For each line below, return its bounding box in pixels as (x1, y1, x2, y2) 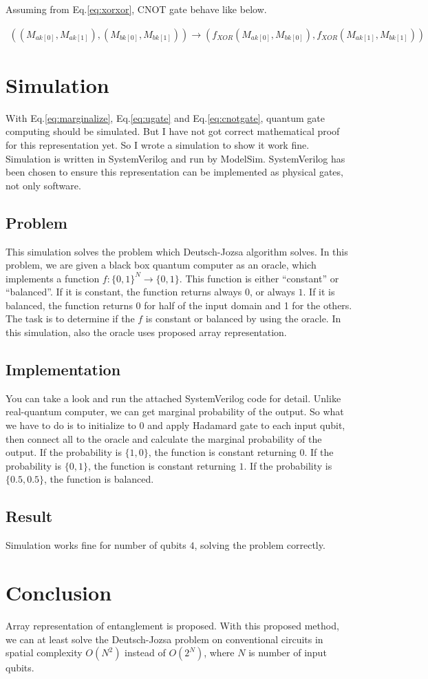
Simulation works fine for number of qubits (6, 538, 186, 552)
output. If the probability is (6, 445, 122, 459)
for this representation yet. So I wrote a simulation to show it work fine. (6, 137, 310, 152)
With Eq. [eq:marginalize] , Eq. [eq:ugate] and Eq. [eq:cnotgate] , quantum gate (6, 110, 325, 125)
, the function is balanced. (44, 472, 154, 486)
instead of (125, 645, 166, 660)
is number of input (248, 645, 327, 660)
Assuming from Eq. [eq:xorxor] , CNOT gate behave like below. (6, 2, 267, 16)
